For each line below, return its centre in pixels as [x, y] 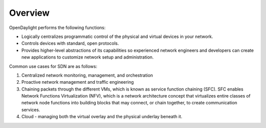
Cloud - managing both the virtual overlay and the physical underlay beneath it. [102, 117]
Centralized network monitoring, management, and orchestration [87, 75]
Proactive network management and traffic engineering [78, 82]
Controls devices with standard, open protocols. [70, 43]
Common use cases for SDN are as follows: [53, 66]
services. [31, 110]
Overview [29, 13]
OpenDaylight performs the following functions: [57, 28]
